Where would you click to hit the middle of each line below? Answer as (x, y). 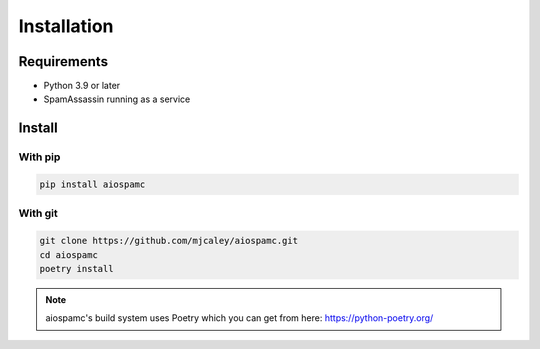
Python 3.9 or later (82, 86)
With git (38, 213)
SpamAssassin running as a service (117, 99)
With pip (39, 157)
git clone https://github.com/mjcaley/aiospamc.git (169, 241)
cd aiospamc (69, 254)
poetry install (76, 268)
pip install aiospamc (92, 184)
